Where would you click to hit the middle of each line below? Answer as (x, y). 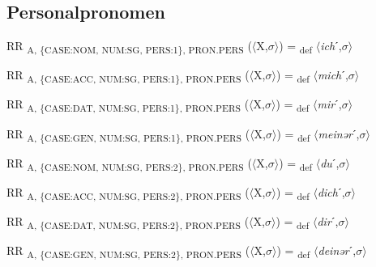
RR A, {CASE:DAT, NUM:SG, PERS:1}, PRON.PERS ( (128, 105)
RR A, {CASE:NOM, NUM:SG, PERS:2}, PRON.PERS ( (129, 163)
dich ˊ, (331, 191)
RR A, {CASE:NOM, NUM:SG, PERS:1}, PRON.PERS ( (129, 47)
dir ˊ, (328, 220)
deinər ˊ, (337, 250)
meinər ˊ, (339, 133)
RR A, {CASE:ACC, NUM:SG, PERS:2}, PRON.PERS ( (128, 193)
